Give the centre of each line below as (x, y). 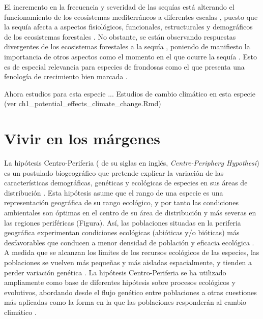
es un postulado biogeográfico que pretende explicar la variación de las (114, 172)
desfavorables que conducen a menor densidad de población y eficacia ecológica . (129, 242)
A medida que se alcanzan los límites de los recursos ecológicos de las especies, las (132, 252)
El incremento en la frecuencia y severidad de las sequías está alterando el (119, 7)
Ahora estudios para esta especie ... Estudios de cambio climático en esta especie (130, 93)
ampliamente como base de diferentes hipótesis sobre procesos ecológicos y (120, 282)
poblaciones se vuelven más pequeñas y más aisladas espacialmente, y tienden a (128, 262)
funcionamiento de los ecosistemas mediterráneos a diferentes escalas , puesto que (131, 17)
